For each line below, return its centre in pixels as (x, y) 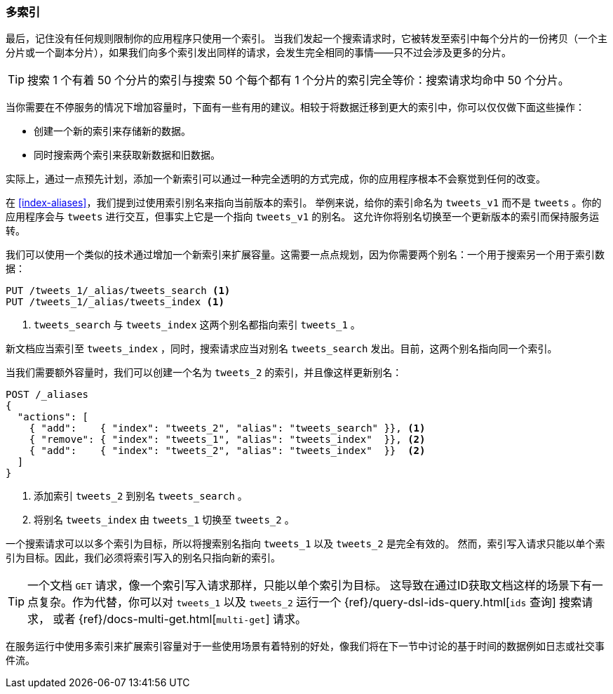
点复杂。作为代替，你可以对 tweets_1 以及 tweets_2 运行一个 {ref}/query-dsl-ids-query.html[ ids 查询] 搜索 (305, 602)
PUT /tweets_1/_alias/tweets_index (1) (115, 302)
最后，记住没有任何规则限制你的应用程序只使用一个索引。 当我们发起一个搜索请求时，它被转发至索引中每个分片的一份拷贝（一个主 (306, 39)
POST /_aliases (47, 395)
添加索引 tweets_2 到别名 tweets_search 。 (141, 496)
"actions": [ (53, 417)
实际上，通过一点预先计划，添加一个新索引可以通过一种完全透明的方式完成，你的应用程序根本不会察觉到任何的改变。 (276, 179)
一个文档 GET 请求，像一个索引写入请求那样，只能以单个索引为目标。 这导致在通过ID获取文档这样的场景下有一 (315, 586)
